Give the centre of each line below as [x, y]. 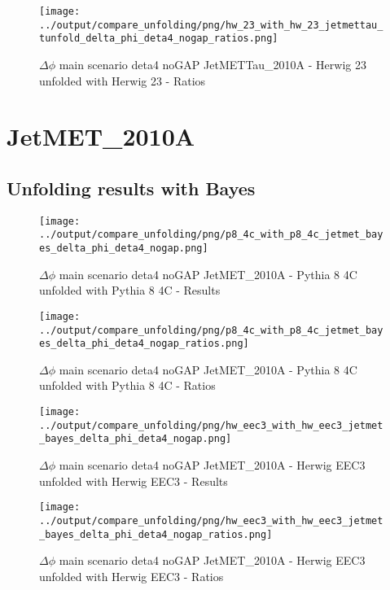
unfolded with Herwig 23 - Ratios [123, 80]
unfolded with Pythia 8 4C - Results [130, 290]
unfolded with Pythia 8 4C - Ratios [127, 385]
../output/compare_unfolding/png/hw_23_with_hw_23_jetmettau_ [211, 25]
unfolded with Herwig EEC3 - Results [134, 481]
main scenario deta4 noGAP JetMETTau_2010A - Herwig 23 [213, 64]
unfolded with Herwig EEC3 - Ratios [131, 576]
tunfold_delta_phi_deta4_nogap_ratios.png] [159, 39]
